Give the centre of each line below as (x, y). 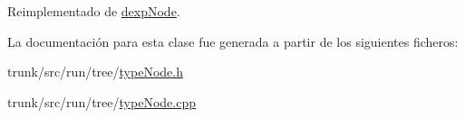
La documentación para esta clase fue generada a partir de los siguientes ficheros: (233, 41)
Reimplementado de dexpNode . (94, 11)
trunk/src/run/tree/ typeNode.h (95, 72)
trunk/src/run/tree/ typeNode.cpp (102, 101)
